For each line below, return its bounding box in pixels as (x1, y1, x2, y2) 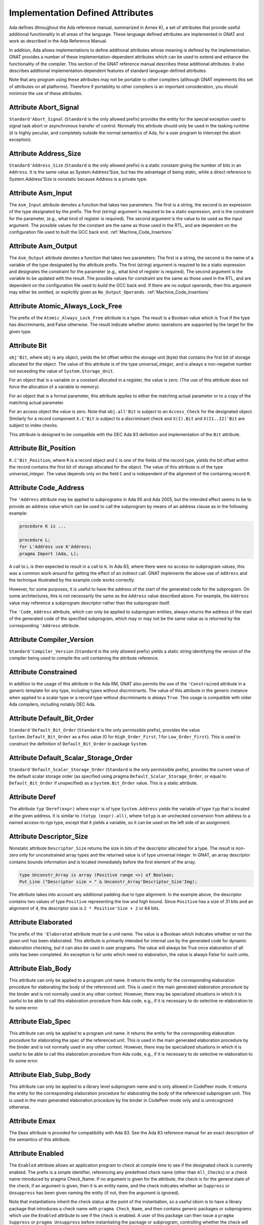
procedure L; (19, 537, 51, 542)
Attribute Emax (9, 1117, 56, 1125)
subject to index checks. (9, 422, 59, 428)
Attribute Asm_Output (9, 242, 78, 250)
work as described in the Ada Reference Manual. (9, 38, 108, 44)
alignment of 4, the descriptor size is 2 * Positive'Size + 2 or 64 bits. (9, 905, 160, 911)
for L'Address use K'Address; (19, 544, 92, 550)
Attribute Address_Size (9, 149, 82, 158)
